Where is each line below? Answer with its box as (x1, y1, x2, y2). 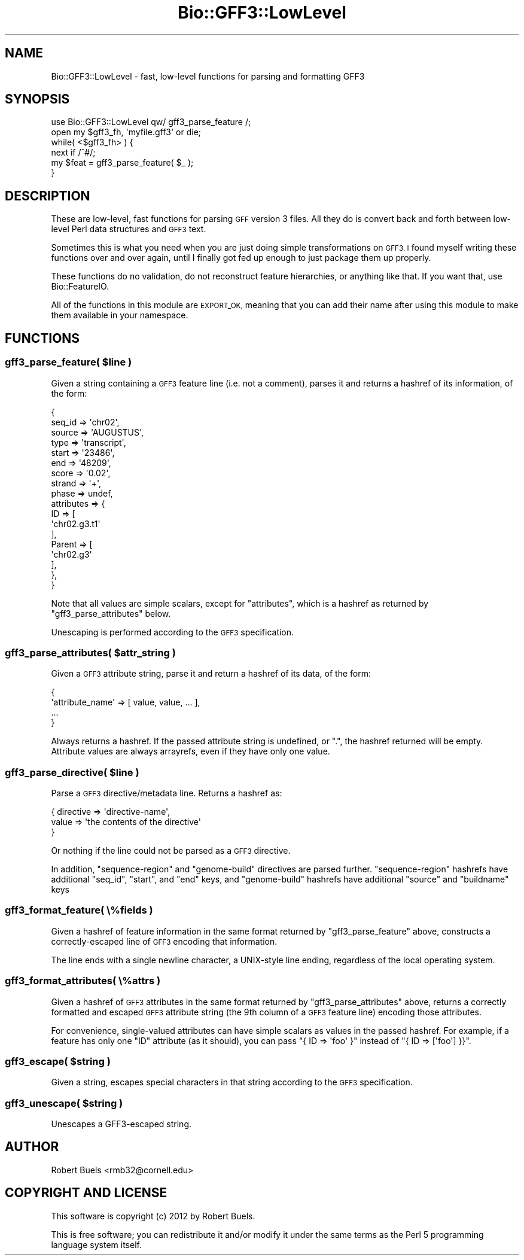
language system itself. (51, 1239, 142, 1250)
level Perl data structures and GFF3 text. (51, 224, 206, 235)
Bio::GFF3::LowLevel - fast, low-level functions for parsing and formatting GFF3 (51, 71, 365, 81)
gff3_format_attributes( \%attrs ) (5, 975, 161, 987)
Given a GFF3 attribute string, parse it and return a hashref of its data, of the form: (51, 668, 371, 679)
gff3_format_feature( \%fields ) (5, 904, 153, 917)
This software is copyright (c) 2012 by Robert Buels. (51, 1210, 255, 1221)
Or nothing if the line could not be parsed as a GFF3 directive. (51, 845, 291, 856)
